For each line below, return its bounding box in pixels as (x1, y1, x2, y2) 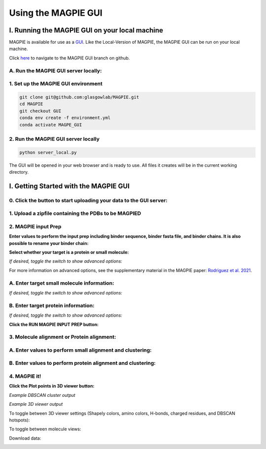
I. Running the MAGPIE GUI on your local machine (9, 26, 164, 34)
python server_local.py (19, 150, 77, 155)
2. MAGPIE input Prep (9, 223, 62, 230)
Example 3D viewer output (9, 401, 63, 407)
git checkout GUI (19, 108, 62, 114)
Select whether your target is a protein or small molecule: (9, 249, 129, 255)
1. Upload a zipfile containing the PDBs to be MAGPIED (9, 210, 141, 217)
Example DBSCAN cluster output (9, 392, 76, 398)
